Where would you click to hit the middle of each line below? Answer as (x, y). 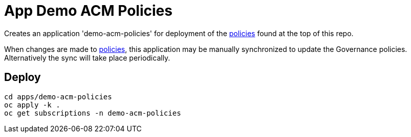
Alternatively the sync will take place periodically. (87, 58)
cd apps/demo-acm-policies (58, 97)
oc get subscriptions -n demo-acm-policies (93, 113)
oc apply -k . (32, 105)
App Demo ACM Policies (88, 11)
